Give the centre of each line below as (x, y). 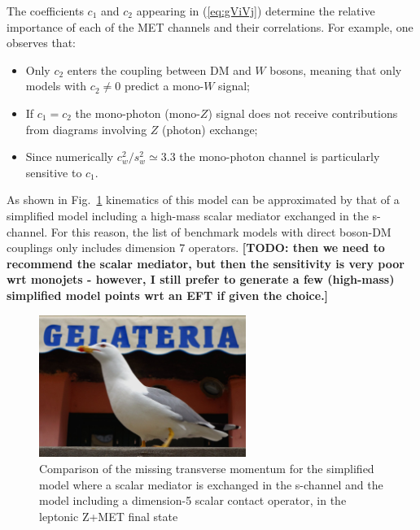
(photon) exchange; (210, 129)
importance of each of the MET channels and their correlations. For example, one (210, 26)
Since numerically (70, 156)
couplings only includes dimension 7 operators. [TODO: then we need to (196, 248)
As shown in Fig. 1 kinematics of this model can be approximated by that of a (203, 200)
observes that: (41, 43)
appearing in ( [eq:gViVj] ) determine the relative (256, 11)
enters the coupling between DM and (159, 70)
